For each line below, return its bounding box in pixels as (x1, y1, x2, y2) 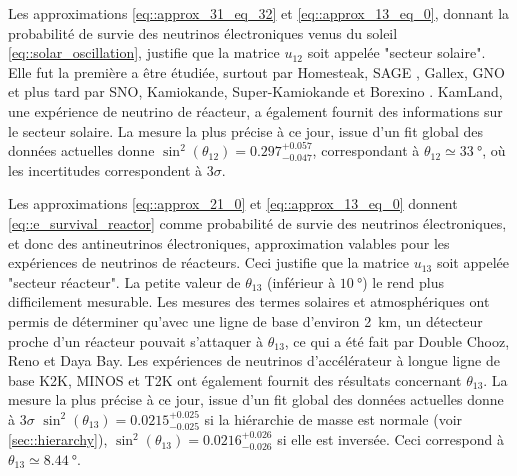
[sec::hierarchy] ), (8, 429, 108, 450)
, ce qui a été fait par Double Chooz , (284, 330, 510, 351)
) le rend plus (362, 271, 444, 292)
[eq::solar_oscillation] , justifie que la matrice (8, 42, 280, 63)
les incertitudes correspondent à (8, 159, 203, 180)
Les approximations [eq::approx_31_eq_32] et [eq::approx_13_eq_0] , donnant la (8, 3, 510, 23)
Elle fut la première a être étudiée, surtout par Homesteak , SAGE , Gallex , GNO (8, 61, 505, 82)
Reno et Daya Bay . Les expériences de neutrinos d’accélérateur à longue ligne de (8, 350, 500, 371)
